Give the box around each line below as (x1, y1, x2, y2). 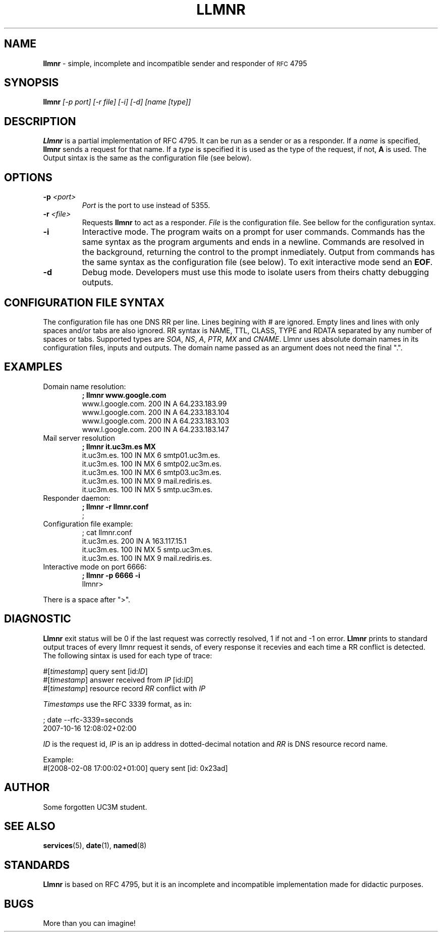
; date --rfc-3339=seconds (43, 715, 134, 724)
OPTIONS (4, 171, 52, 184)
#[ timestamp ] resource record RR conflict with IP (43, 684, 206, 693)
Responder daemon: (43, 493, 111, 502)
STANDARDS (4, 858, 70, 871)
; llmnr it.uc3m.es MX (82, 442, 156, 451)
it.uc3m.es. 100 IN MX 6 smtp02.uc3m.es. (82, 459, 222, 468)
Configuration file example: (43, 519, 133, 528)
